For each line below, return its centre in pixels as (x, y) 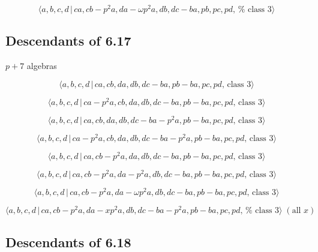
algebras (42, 66)
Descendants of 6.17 (68, 40)
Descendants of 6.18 (68, 241)
